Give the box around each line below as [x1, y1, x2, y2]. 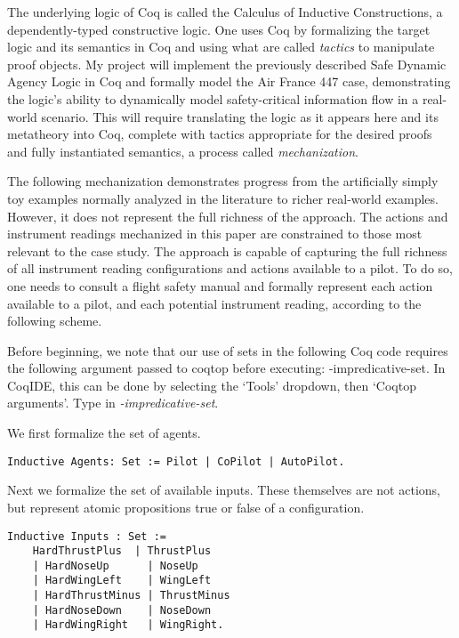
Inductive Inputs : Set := [7, 529, 166, 543]
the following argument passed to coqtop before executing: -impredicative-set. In [7, 359, 446, 377]
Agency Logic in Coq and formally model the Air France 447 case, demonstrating [7, 72, 451, 91]
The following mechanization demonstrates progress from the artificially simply [7, 172, 439, 190]
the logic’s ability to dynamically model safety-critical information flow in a [7, 89, 419, 108]
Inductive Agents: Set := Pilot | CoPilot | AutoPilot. [7, 455, 345, 468]
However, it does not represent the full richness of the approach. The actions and [7, 206, 448, 225]
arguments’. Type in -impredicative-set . [7, 393, 219, 412]
